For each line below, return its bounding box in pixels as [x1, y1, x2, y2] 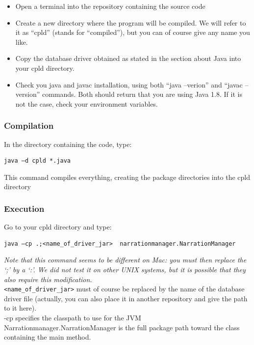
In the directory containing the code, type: [4, 139, 132, 149]
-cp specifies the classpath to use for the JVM [4, 312, 141, 322]
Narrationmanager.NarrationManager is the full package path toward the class [4, 322, 240, 332]
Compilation [4, 119, 54, 132]
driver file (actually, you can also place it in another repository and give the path [4, 293, 248, 303]
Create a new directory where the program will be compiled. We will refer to [15, 17, 246, 28]
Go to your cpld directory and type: [4, 222, 112, 232]
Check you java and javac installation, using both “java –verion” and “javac [15, 79, 243, 89]
